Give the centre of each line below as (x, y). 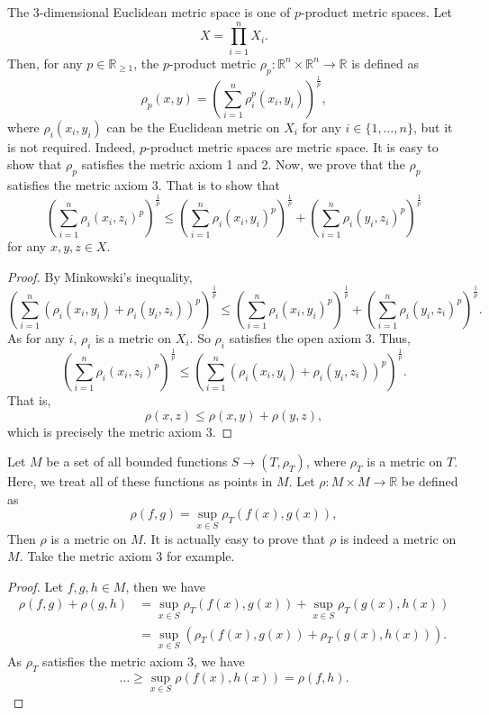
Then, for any (45, 63)
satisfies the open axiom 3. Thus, (320, 337)
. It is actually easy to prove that (234, 538)
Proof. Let (35, 586)
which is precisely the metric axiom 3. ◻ (120, 431)
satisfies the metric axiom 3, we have (144, 661)
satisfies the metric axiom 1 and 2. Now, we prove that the (243, 164)
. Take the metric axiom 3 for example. (127, 556)
